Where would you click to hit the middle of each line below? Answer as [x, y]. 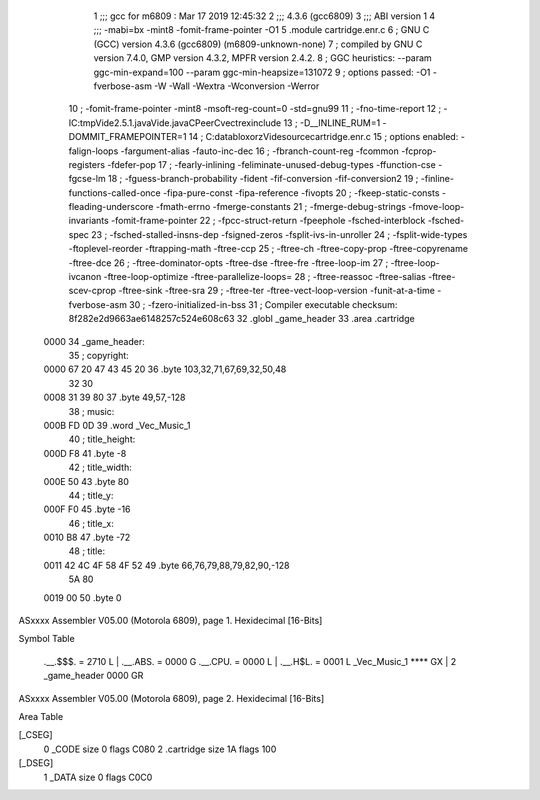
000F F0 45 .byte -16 [87, 509]
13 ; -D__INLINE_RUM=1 [332, 122]
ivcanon [85, 277]
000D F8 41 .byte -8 [85, 453]
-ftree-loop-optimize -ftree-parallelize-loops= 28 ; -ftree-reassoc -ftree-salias [265, 277]
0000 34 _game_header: [94, 341]
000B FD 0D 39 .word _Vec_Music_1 [117, 425]
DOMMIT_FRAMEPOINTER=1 [127, 137]
